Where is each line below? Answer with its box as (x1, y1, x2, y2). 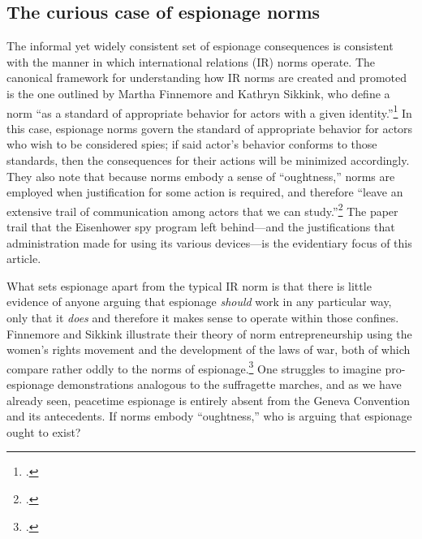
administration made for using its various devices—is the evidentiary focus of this (6, 234, 412, 251)
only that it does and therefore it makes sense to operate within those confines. (6, 309, 399, 326)
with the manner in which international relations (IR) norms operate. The (6, 53, 376, 70)
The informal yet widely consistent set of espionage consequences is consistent (6, 37, 394, 54)
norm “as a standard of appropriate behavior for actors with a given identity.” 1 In (6, 101, 412, 121)
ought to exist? (6, 423, 81, 440)
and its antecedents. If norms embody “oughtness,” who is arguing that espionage (6, 407, 412, 425)
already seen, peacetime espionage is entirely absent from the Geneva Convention (6, 391, 411, 408)
